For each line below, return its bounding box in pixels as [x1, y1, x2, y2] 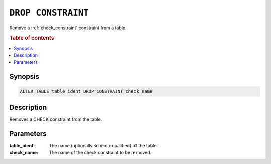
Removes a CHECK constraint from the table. [9, 116, 102, 122]
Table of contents [9, 35, 55, 42]
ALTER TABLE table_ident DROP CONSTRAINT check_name [20, 89, 153, 94]
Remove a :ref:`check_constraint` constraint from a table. [9, 25, 127, 31]
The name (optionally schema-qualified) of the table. [49, 142, 158, 148]
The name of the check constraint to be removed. [49, 150, 152, 156]
